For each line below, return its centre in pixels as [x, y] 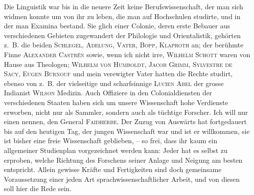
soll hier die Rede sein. [38, 188]
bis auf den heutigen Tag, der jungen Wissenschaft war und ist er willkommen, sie [127, 131]
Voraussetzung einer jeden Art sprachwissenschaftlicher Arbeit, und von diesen [122, 179]
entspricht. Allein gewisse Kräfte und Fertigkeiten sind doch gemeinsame [113, 169]
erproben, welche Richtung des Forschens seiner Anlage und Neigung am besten [123, 160]
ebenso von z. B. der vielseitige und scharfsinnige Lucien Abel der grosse [114, 83]
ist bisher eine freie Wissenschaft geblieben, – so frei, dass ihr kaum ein [111, 141]
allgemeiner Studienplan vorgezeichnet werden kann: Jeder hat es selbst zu [116, 150]
